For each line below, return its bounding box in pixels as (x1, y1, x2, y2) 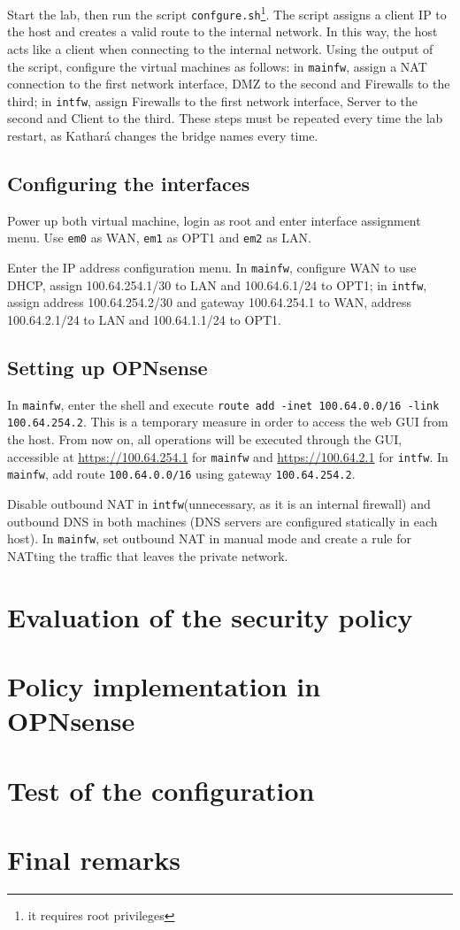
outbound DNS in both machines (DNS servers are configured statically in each (7, 511, 438, 530)
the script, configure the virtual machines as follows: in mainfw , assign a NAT (7, 57, 427, 75)
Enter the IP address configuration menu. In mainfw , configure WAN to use (7, 258, 417, 277)
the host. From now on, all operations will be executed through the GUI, (7, 430, 402, 449)
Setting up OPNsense (7, 353, 208, 380)
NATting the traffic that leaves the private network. (7, 546, 288, 565)
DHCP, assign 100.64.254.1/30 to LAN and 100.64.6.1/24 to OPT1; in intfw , (7, 275, 427, 294)
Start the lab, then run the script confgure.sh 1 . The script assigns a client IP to (7, 3, 447, 23)
